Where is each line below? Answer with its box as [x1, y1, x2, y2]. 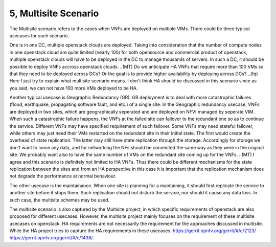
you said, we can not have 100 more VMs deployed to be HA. [9, 85, 138, 91]
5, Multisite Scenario [9, 8, 99, 19]
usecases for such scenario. [9, 32, 69, 38]
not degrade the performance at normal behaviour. [9, 173, 117, 179]
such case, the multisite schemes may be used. [9, 197, 110, 203]
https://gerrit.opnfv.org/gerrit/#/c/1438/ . [9, 235, 95, 241]
